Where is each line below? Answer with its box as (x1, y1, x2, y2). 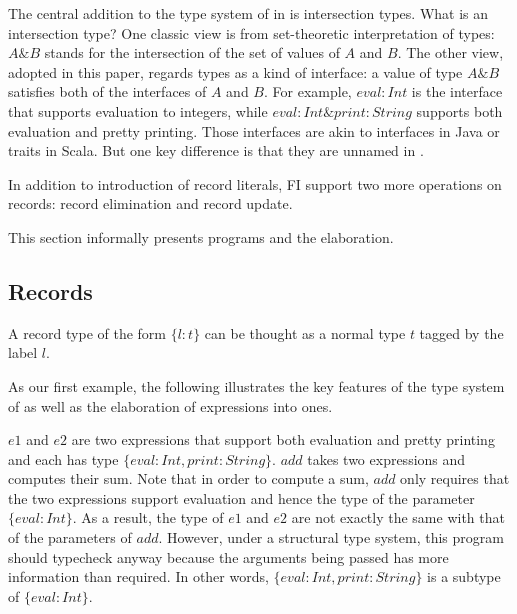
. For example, (264, 81, 352, 102)
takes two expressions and (307, 448, 466, 469)
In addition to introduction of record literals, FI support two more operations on (8, 173, 502, 194)
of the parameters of (8, 527, 132, 548)
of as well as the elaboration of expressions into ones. (8, 395, 333, 416)
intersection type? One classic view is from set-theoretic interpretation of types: (8, 22, 495, 43)
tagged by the (419, 322, 504, 343)
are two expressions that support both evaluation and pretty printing (71, 429, 495, 450)
